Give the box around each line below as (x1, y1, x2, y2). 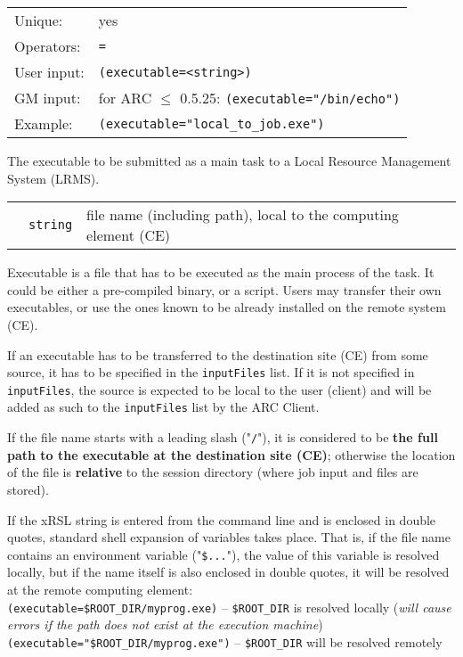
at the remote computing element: (7, 580, 193, 598)
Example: (14, 113, 73, 134)
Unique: (14, 10, 63, 30)
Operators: (14, 36, 81, 56)
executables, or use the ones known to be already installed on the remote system (7, 298, 446, 316)
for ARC (98, 87, 152, 108)
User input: (14, 62, 85, 82)
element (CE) (86, 225, 171, 246)
